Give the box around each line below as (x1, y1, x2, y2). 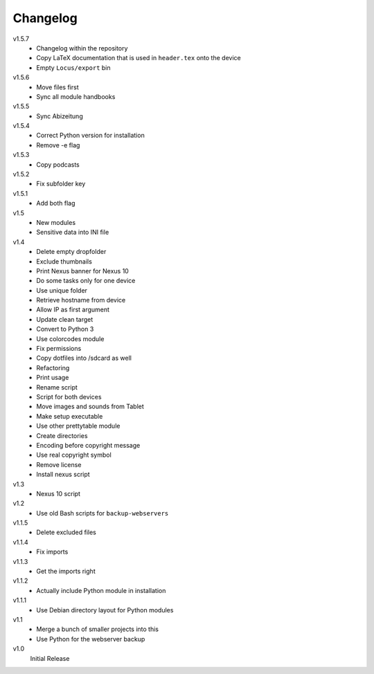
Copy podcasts (36, 160, 80, 169)
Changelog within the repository (36, 44, 128, 52)
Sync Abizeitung (36, 111, 83, 120)
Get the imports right (36, 567, 96, 576)
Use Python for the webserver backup (36, 635, 145, 643)
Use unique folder (36, 286, 88, 294)
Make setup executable (36, 412, 103, 420)
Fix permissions (36, 345, 82, 353)
